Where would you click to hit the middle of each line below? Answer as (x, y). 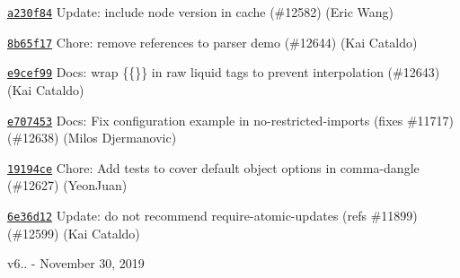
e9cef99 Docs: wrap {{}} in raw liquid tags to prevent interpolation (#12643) (224, 72)
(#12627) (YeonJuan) (67, 185)
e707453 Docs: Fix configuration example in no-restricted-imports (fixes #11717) (231, 120)
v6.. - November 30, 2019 (76, 263)
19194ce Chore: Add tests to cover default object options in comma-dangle (213, 167)
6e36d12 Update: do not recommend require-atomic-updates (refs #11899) (212, 216)
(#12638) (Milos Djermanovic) (92, 138)
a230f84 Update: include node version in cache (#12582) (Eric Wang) (201, 12)
